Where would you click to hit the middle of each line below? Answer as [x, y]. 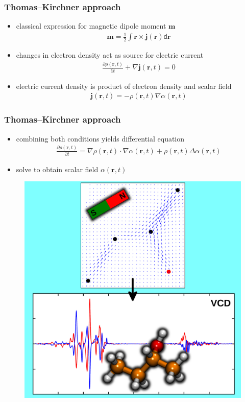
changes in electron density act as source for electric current [110, 55]
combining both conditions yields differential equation [100, 138]
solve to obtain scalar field [57, 169]
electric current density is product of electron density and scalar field [124, 86]
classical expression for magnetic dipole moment [91, 26]
